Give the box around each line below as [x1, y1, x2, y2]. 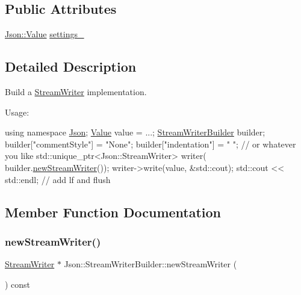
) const [5, 278, 31, 290]
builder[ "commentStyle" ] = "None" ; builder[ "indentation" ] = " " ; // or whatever [5, 137, 296, 150]
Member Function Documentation [5, 202, 222, 221]
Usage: [5, 105, 29, 118]
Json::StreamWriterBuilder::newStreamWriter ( [64, 258, 237, 270]
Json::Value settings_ [5, 28, 84, 40]
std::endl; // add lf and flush [5, 173, 111, 185]
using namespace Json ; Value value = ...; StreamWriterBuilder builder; [5, 126, 265, 138]
